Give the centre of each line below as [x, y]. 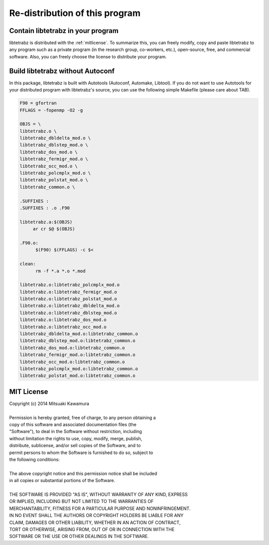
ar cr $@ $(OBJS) [54, 229]
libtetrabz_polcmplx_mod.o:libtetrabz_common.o [79, 369]
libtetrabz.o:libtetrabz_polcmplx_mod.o [69, 285]
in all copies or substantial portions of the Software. [62, 481]
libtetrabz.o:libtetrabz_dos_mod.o [63, 320]
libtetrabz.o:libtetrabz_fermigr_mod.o [68, 292]
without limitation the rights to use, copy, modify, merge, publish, [76, 438]
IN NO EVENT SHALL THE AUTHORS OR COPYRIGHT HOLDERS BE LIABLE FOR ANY [96, 516]
